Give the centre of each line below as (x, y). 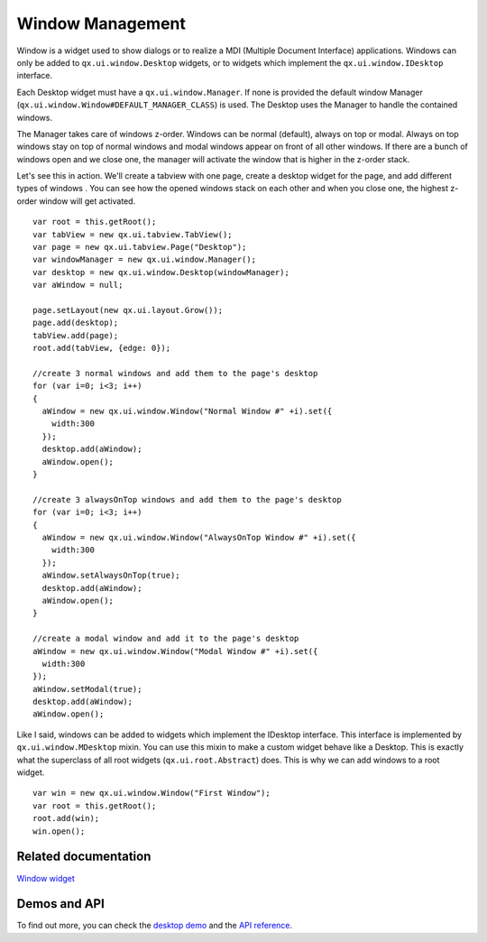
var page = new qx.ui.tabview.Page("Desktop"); (140, 247)
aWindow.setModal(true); (87, 689)
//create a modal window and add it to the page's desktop (166, 639)
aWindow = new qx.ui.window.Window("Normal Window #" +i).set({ (187, 411)
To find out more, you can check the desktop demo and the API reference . (155, 926)
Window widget (46, 878)
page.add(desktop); (76, 323)
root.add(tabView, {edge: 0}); (102, 348)
